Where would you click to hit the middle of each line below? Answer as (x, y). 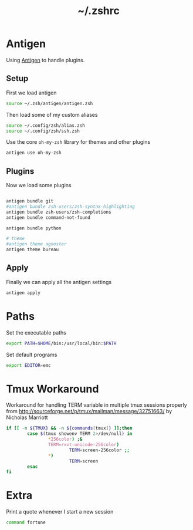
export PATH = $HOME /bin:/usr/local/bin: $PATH (61, 343)
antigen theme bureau (33, 250)
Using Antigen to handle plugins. (45, 60)
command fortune (26, 523)
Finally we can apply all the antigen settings (59, 282)
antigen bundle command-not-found (48, 217)
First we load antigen (31, 93)
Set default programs (32, 355)
